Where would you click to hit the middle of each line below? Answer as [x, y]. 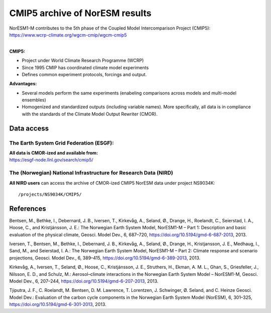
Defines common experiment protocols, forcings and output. [84, 74]
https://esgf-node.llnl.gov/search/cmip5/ [51, 160]
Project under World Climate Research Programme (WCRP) [83, 61]
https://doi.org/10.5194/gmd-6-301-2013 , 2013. [58, 304]
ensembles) [34, 100]
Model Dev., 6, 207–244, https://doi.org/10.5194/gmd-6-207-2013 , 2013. [84, 281]
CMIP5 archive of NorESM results [80, 13]
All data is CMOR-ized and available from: [54, 153]
